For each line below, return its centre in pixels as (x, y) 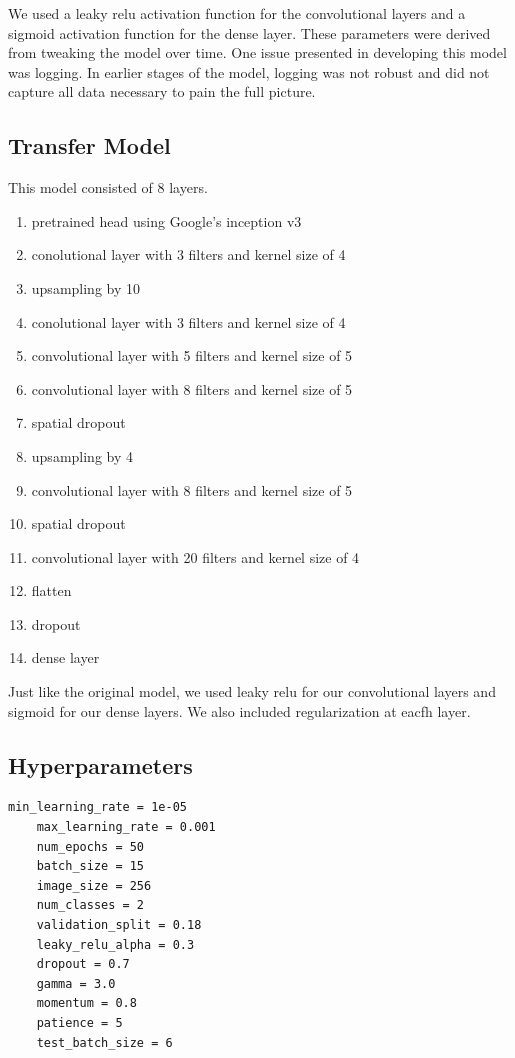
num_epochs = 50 (90, 846)
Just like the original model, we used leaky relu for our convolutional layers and (252, 691)
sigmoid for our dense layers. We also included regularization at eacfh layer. (239, 710)
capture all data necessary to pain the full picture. (162, 91)
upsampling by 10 (86, 287)
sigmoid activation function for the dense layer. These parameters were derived (249, 32)
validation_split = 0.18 (119, 925)
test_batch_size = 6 (104, 1042)
